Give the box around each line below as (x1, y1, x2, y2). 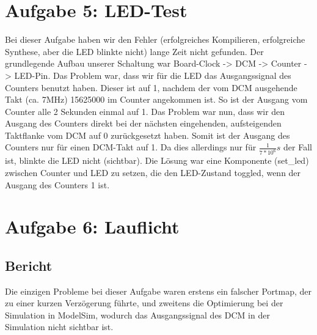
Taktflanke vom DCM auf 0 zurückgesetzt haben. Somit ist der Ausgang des (5, 128, 290, 141)
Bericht (5, 256, 53, 274)
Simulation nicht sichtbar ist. (5, 320, 114, 333)
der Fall (283, 141, 312, 153)
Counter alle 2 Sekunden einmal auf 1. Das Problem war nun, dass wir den (5, 105, 285, 117)
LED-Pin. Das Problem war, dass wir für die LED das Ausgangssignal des (14, 68, 291, 81)
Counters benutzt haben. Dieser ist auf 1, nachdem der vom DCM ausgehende (5, 81, 297, 94)
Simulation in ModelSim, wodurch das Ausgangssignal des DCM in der (5, 308, 270, 321)
